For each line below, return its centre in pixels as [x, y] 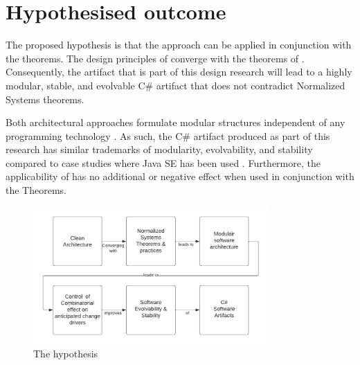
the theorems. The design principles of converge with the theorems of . [155, 58]
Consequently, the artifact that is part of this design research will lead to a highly [179, 72]
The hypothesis [66, 354]
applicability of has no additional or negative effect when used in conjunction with [180, 176]
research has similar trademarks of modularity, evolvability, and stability [159, 149]
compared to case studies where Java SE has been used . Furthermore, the [163, 162]
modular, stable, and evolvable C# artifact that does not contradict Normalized [175, 85]
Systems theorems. [45, 99]
